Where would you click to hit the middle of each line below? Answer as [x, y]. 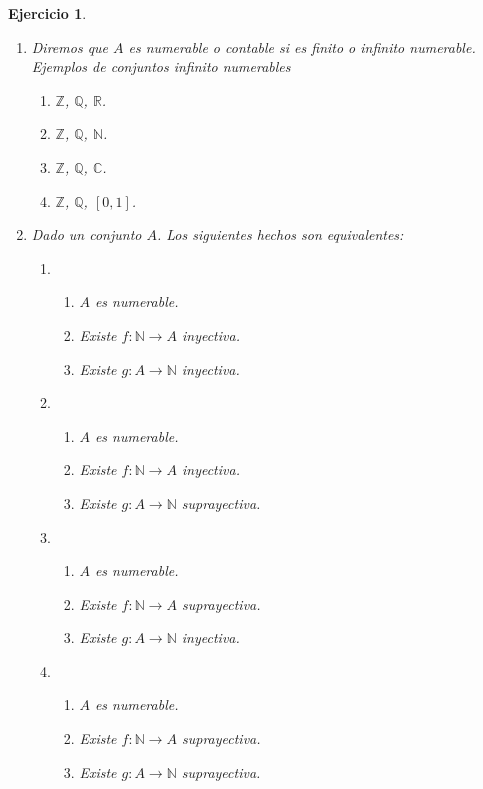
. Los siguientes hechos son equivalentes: [280, 234]
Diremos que [70, 46]
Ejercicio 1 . [47, 13]
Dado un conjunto [86, 234]
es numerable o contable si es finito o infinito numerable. [302, 46]
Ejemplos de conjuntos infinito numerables [161, 66]
